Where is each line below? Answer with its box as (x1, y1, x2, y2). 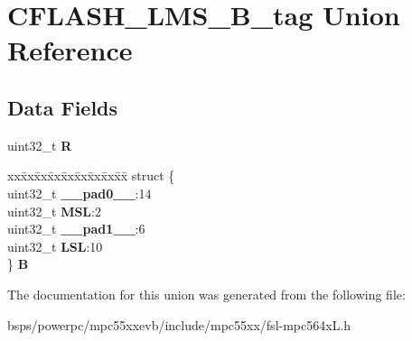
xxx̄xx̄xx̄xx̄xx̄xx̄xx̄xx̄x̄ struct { (7, 166, 175, 185)
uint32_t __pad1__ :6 (7, 219, 145, 238)
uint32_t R (7, 135, 72, 154)
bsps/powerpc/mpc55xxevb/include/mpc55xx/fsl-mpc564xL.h (7, 315, 351, 334)
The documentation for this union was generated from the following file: (7, 284, 406, 303)
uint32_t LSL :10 (7, 236, 103, 255)
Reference (7, 32, 133, 69)
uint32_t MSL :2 (7, 201, 101, 220)
